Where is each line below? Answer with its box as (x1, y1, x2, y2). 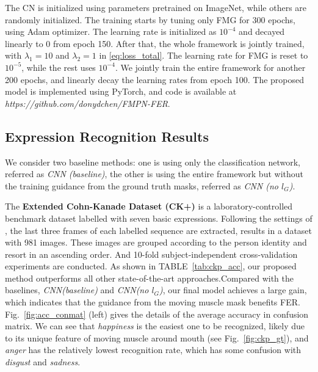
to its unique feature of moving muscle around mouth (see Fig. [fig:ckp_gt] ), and (5, 331, 309, 344)
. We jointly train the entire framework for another (115, 60, 306, 73)
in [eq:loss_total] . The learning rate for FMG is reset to (99, 49, 308, 62)
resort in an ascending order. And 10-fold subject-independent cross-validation (5, 247, 298, 260)
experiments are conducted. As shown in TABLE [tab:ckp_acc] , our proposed (5, 260, 297, 272)
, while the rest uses (21, 60, 96, 73)
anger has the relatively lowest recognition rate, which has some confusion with (5, 343, 302, 356)
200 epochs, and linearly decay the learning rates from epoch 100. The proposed (5, 73, 305, 86)
